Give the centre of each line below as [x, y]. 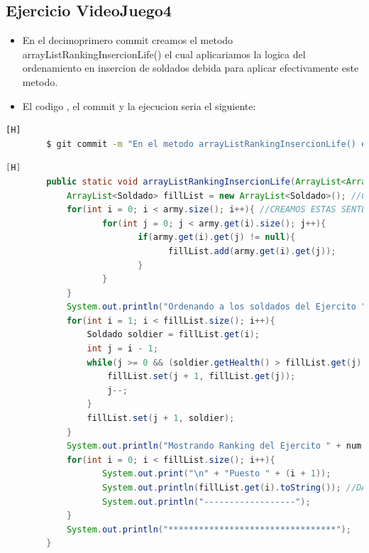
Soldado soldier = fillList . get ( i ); [174, 335]
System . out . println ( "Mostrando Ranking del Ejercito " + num [214, 446]
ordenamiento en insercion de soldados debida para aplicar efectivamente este [191, 68]
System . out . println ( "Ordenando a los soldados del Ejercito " [216, 307]
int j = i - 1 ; [122, 349]
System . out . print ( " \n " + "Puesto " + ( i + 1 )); [217, 474]
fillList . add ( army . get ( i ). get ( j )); [252, 251]
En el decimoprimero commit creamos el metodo [128, 40]
